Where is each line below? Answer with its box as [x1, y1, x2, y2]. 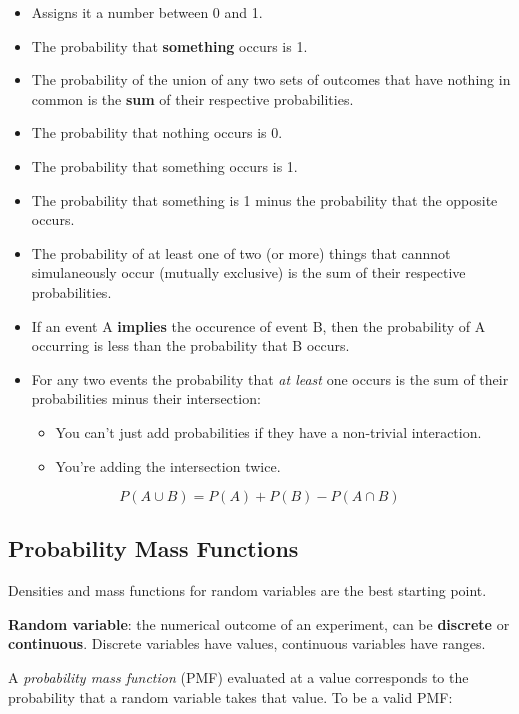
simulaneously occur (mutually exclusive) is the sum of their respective [31, 262, 466, 283]
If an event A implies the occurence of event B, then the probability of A [31, 315, 486, 336]
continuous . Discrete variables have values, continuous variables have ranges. [8, 633, 486, 654]
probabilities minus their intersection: [31, 388, 261, 409]
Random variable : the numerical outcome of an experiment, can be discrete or [8, 613, 510, 634]
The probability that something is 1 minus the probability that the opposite [31, 189, 498, 210]
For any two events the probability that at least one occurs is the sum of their [31, 368, 509, 389]
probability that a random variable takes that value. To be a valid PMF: [8, 686, 453, 707]
